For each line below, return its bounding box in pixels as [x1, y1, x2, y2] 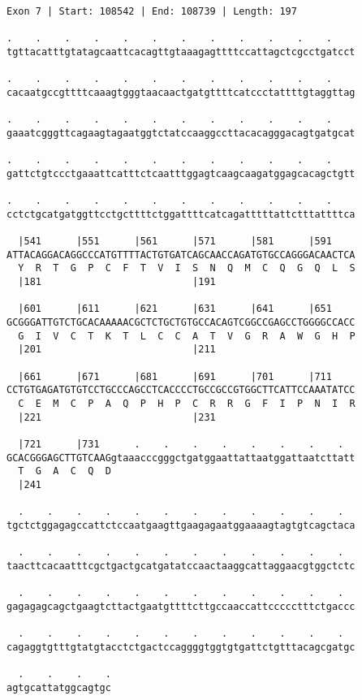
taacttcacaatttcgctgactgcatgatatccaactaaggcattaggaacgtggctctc [6, 560, 356, 572]
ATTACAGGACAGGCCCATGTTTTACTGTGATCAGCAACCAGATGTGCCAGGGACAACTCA [6, 248, 356, 261]
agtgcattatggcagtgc [6, 681, 111, 694]
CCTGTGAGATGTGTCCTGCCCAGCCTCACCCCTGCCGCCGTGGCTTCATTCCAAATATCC [6, 384, 356, 396]
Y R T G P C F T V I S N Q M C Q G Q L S [18, 262, 356, 274]
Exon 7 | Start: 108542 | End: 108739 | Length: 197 [6, 6, 297, 17]
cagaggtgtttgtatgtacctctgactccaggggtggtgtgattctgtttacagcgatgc [6, 641, 356, 653]
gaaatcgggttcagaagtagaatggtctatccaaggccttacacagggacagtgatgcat [6, 127, 356, 139]
